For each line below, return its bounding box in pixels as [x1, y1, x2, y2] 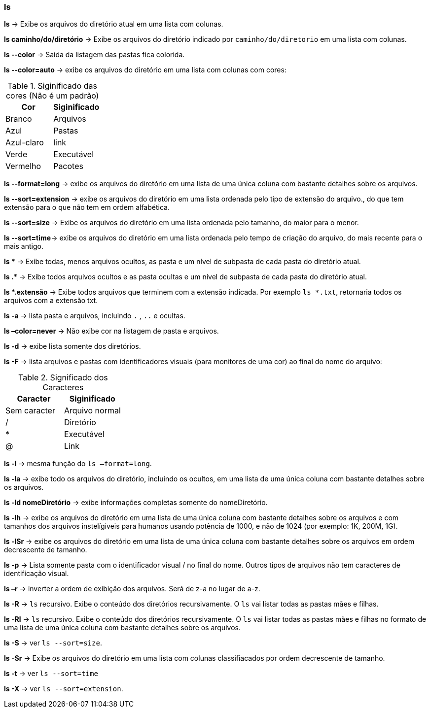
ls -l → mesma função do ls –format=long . [4, 459, 152, 468]
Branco [5, 114, 32, 124]
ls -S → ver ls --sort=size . [4, 639, 102, 647]
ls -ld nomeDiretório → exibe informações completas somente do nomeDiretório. [4, 498, 268, 507]
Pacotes [53, 161, 83, 171]
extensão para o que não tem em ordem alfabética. [4, 203, 170, 212]
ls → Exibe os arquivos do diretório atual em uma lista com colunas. [4, 20, 223, 29]
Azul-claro [5, 137, 44, 148]
